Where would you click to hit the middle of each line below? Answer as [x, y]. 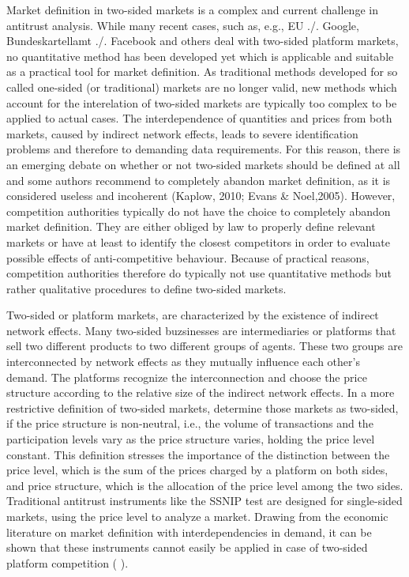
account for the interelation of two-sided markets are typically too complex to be [202, 102]
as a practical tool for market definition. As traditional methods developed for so [202, 72]
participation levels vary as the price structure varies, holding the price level [191, 439]
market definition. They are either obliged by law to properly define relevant [191, 226]
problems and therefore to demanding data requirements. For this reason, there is [204, 149]
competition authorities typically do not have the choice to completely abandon [199, 211]
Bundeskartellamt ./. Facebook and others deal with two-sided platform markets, [203, 41]
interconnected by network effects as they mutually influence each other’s [183, 362]
